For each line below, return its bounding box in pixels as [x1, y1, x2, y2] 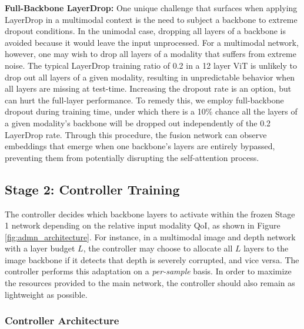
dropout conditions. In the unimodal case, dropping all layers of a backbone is [5, 25, 286, 37]
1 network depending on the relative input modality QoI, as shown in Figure [5, 219, 280, 231]
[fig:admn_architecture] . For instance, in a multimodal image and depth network [5, 230, 296, 243]
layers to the [243, 242, 289, 254]
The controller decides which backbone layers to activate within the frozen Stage [5, 207, 295, 220]
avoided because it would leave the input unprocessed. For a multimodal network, [5, 36, 299, 48]
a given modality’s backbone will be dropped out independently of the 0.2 [5, 116, 271, 129]
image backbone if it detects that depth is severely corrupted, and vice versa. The [5, 253, 299, 266]
